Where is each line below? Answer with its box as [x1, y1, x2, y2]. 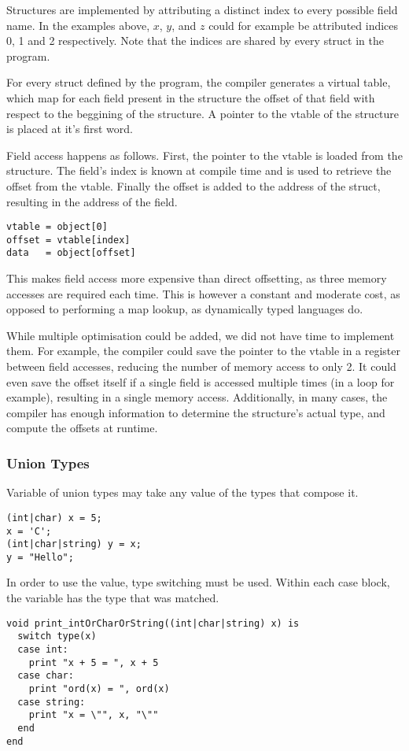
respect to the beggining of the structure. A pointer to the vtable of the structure [6, 105, 400, 121]
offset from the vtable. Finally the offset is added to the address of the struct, [6, 177, 381, 194]
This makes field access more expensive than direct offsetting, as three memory [6, 270, 387, 287]
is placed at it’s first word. [6, 120, 133, 137]
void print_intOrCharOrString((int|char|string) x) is [6, 617, 300, 629]
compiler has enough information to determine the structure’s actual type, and [6, 404, 385, 420]
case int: [17, 643, 68, 655]
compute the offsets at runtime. [6, 420, 158, 436]
